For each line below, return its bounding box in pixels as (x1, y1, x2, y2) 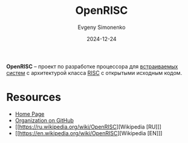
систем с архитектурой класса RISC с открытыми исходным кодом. (6, 69, 183, 76)
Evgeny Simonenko (77, 24, 126, 31)
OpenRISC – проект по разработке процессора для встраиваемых (6, 63, 178, 70)
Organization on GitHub (15, 116, 74, 124)
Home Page (15, 110, 45, 118)
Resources (6, 91, 62, 104)
